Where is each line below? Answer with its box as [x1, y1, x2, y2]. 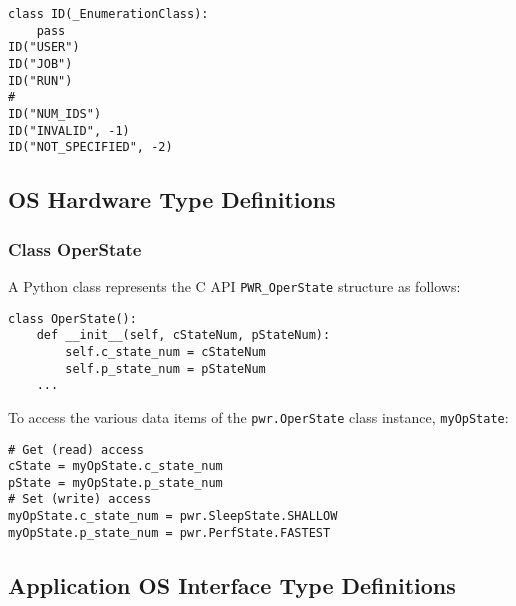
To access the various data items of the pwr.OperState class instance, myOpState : [8, 406, 509, 427]
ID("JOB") [8, 56, 73, 71]
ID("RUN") [8, 73, 73, 88]
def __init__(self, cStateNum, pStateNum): [36, 328, 331, 343]
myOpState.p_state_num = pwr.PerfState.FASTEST [8, 525, 331, 540]
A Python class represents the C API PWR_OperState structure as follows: [8, 275, 461, 296]
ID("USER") [8, 40, 80, 55]
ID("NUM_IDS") [8, 106, 102, 121]
